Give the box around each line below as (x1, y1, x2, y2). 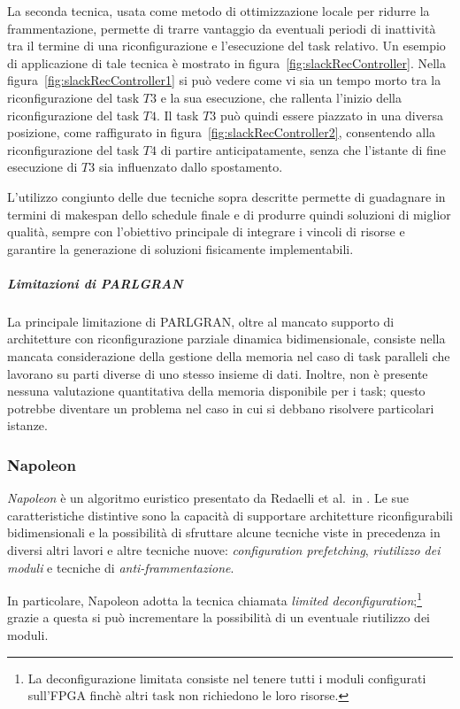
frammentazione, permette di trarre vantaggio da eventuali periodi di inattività (7, 19, 436, 37)
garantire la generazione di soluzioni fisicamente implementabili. (7, 239, 354, 258)
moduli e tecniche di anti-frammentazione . (7, 558, 234, 576)
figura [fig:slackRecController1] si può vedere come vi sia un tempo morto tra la (7, 71, 441, 89)
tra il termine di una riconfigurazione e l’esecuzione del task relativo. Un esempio (7, 36, 446, 55)
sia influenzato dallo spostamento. (98, 158, 283, 176)
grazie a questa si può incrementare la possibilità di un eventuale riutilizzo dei (7, 608, 431, 627)
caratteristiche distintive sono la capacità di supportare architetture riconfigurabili (7, 505, 453, 524)
